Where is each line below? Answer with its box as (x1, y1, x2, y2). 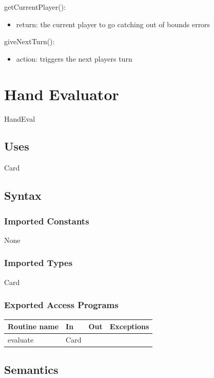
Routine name (8, 321, 59, 332)
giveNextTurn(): (4, 36, 55, 47)
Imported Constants (4, 214, 89, 227)
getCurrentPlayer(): (4, 2, 66, 12)
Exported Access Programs (4, 298, 119, 311)
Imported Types (4, 256, 73, 269)
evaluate (8, 334, 34, 345)
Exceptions (109, 321, 149, 332)
